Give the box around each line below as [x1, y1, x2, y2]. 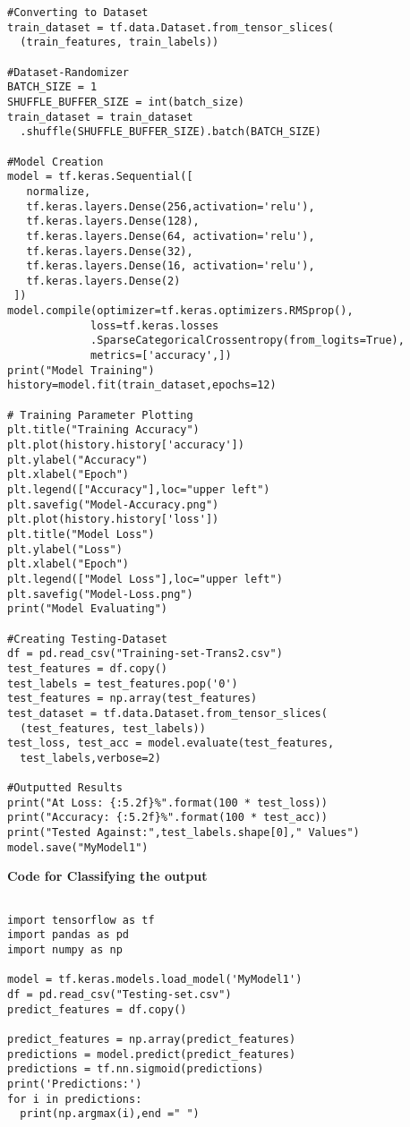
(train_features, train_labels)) [20, 36, 219, 49]
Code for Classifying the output [7, 867, 208, 885]
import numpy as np [7, 943, 123, 956]
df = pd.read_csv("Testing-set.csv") [7, 987, 232, 1001]
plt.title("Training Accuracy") [7, 423, 200, 437]
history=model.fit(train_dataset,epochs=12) [7, 379, 277, 392]
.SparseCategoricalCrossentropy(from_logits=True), [90, 334, 405, 347]
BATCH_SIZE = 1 [7, 81, 98, 94]
